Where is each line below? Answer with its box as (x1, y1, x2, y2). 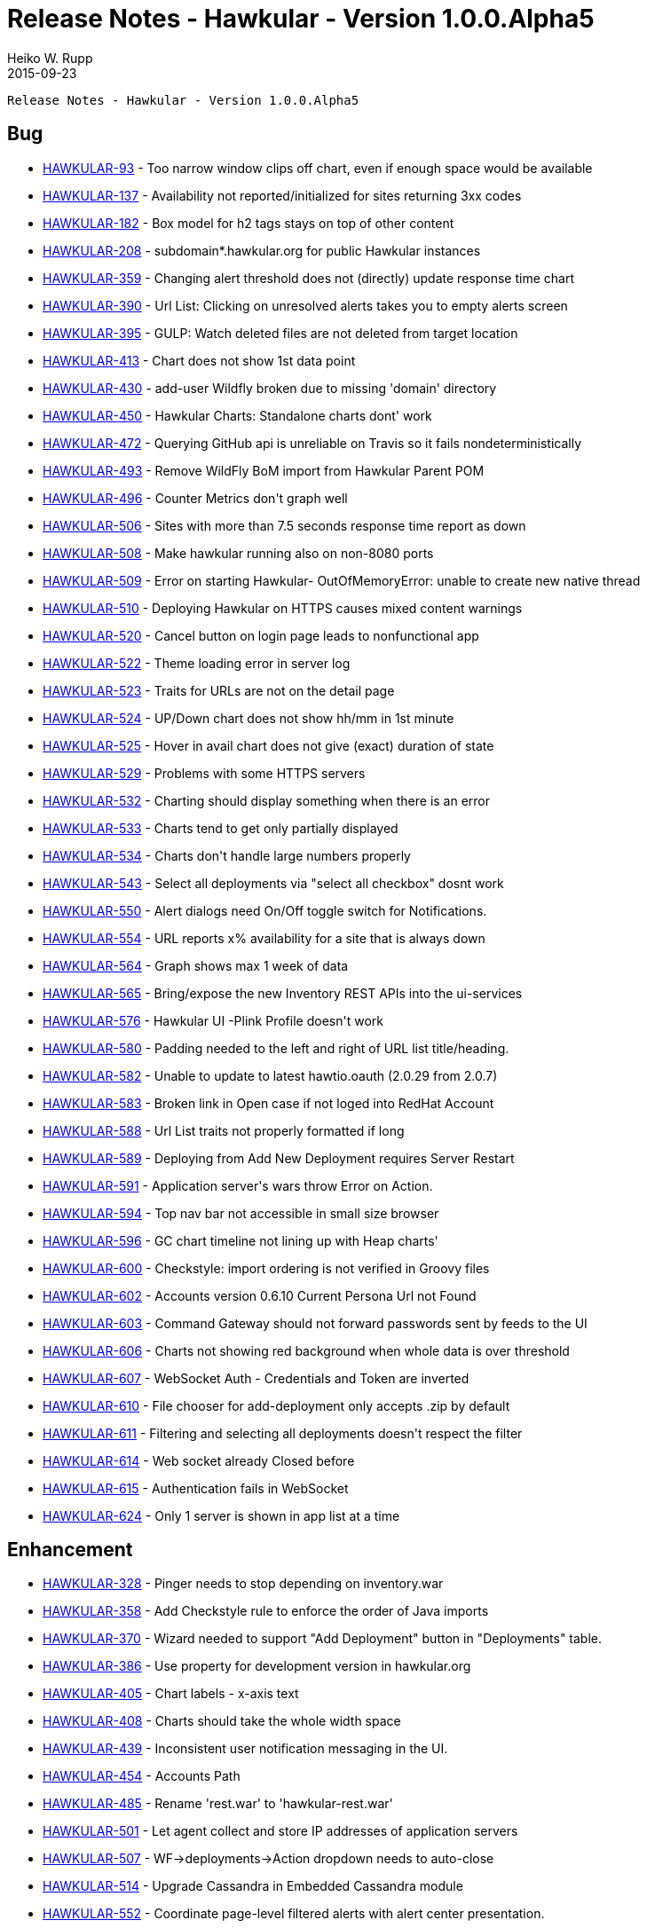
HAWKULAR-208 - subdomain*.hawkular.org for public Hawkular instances (43, 242, 481, 258)
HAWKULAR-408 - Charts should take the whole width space (43, 1713, 401, 1729)
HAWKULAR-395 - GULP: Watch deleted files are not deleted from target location (43, 325, 518, 341)
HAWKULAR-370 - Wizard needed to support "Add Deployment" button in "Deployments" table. (43, 1631, 603, 1647)
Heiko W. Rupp (7, 50, 93, 66)
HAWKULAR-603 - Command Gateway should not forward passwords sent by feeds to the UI (43, 1315, 588, 1331)
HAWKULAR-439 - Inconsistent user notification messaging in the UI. (43, 1741, 448, 1757)
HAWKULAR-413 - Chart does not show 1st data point (43, 352, 356, 368)
